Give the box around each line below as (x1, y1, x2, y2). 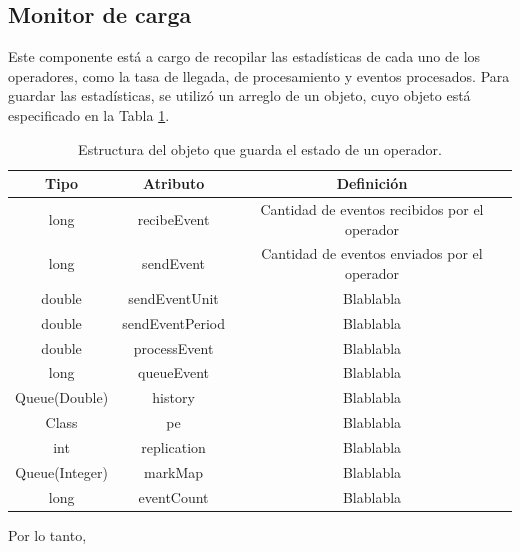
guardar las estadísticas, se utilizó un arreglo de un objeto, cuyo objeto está (8, 85, 471, 106)
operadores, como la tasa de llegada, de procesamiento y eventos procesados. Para (8, 65, 510, 86)
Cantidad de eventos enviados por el (261, 243, 483, 264)
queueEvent (138, 362, 210, 383)
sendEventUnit (128, 287, 219, 308)
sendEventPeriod (122, 312, 225, 333)
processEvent (133, 337, 214, 358)
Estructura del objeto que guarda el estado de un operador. (78, 138, 442, 159)
